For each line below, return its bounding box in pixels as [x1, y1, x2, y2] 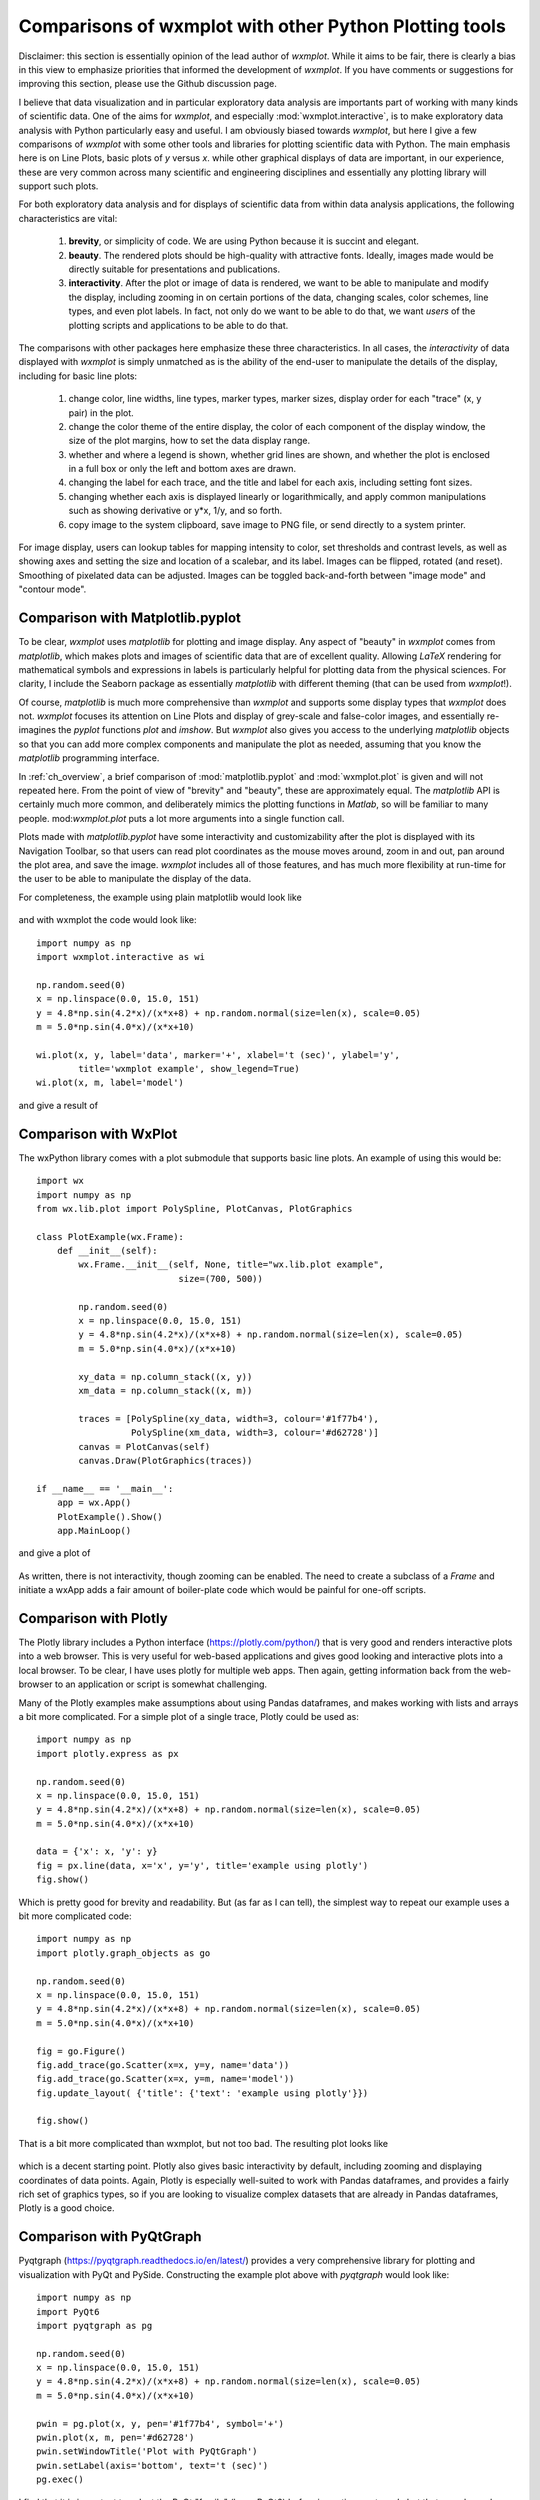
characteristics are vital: [18, 212, 118, 224]
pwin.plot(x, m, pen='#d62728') [36, 2432, 195, 2444]
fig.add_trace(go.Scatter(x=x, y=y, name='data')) [36, 2059, 290, 2070]
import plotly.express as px [36, 1748, 179, 1759]
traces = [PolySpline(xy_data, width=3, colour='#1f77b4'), [78, 1413, 379, 1424]
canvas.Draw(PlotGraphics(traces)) [78, 1455, 253, 1466]
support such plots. [18, 180, 99, 192]
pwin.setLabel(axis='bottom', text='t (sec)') [36, 2460, 269, 2471]
